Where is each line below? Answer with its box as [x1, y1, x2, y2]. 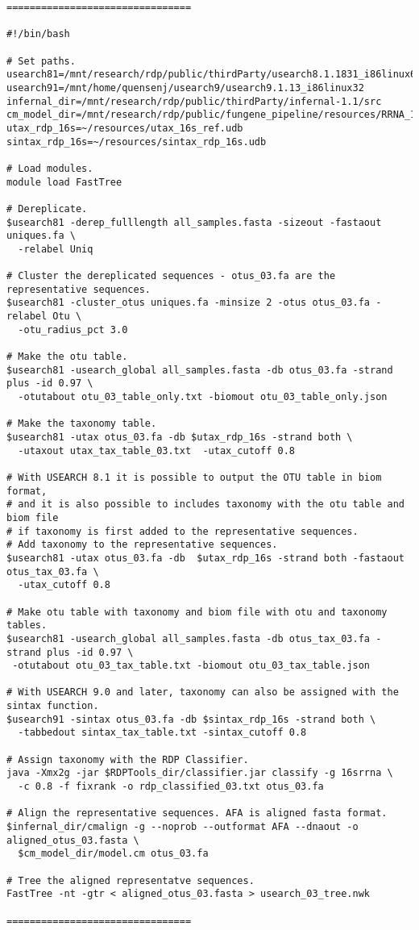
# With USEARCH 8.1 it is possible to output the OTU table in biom [6, 471, 382, 483]
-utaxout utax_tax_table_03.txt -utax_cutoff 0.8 [18, 444, 295, 457]
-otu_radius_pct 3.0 [18, 323, 128, 336]
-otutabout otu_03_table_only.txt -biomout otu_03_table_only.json [18, 391, 388, 403]
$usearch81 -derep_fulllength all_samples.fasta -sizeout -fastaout [6, 216, 382, 228]
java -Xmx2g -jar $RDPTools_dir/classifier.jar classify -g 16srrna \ [6, 767, 393, 779]
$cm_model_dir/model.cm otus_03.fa [18, 848, 209, 860]
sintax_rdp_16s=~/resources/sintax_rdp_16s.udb [6, 136, 267, 148]
